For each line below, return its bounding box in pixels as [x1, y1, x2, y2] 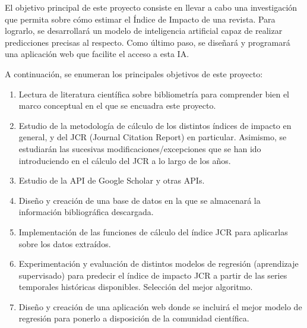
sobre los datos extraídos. [18, 237, 111, 250]
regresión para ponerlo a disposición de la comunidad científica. [18, 312, 249, 324]
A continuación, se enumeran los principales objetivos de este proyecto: [5, 67, 263, 80]
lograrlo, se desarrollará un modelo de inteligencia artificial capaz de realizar [5, 24, 283, 37]
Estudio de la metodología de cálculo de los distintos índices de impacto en [18, 119, 292, 131]
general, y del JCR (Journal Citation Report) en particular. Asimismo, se [18, 131, 287, 143]
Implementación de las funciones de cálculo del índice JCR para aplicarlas [18, 225, 288, 238]
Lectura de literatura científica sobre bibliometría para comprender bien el [18, 87, 290, 100]
